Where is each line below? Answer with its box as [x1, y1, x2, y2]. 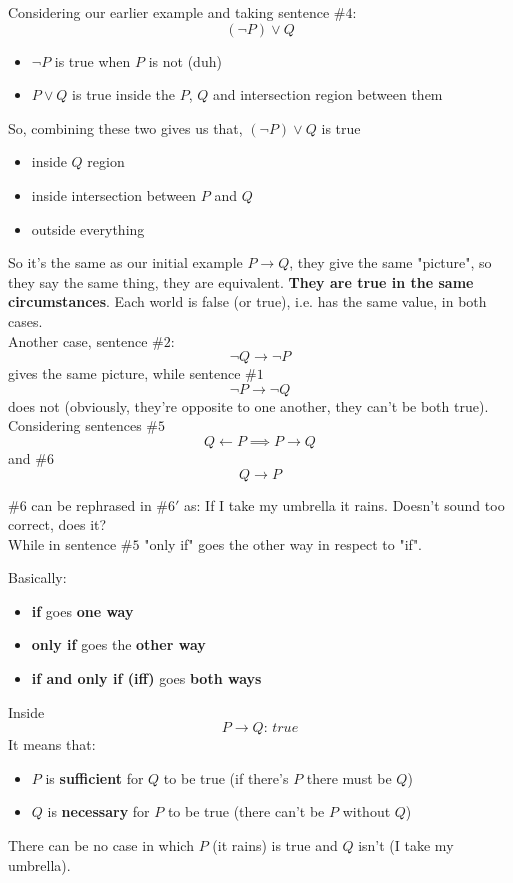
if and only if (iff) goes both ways [31, 668, 262, 689]
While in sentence [8, 533, 117, 554]
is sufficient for [45, 767, 144, 788]
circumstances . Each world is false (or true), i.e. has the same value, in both [8, 291, 487, 312]
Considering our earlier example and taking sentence [8, 2, 330, 22]
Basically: [8, 567, 67, 588]
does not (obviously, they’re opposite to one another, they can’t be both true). [8, 395, 489, 416]
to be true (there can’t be [167, 801, 325, 822]
